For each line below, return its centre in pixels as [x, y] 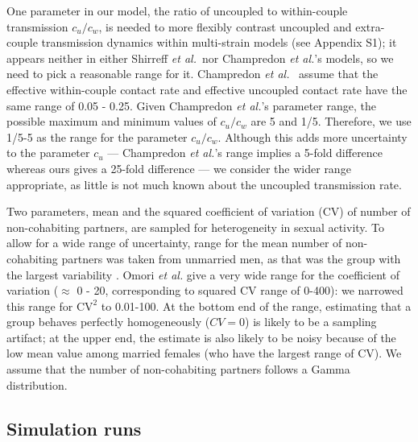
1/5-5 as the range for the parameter [97, 136]
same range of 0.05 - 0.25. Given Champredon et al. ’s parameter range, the [191, 105]
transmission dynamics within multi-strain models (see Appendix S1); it [219, 42]
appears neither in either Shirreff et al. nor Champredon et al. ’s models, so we [200, 58]
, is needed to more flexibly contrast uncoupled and [225, 26]
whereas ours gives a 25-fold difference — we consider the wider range [179, 168]
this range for [40, 306]
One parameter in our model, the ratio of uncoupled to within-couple [177, 10]
